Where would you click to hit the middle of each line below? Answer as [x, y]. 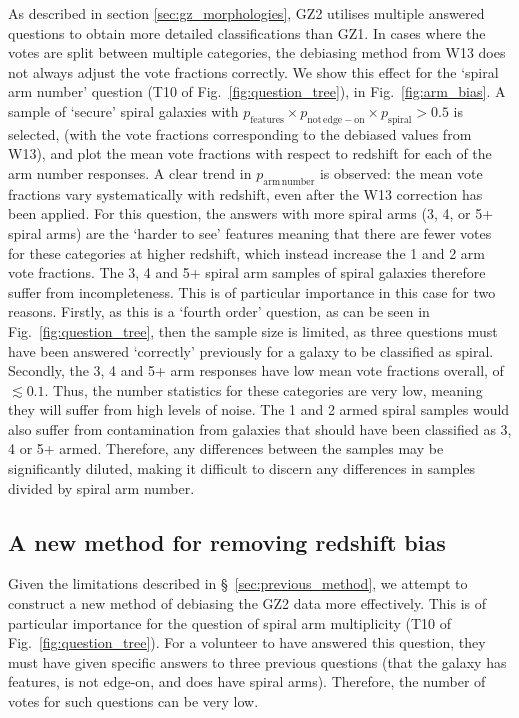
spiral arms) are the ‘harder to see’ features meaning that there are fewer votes [250, 232]
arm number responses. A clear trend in [130, 172]
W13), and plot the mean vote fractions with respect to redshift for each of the [250, 153]
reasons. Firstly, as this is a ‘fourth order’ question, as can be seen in [219, 311]
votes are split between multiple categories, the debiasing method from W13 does [257, 52]
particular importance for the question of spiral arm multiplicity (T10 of [229, 622]
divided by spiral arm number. [101, 487]
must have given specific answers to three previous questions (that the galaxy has [257, 661]
